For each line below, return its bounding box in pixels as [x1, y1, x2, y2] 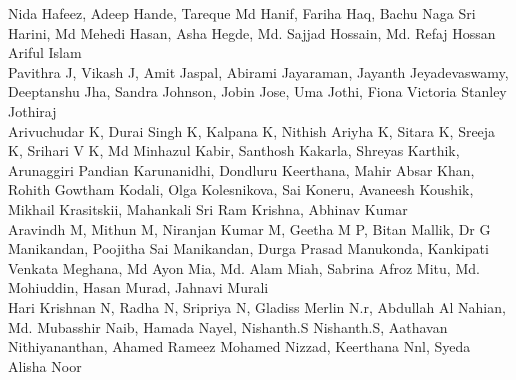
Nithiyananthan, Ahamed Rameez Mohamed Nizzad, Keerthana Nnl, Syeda [8, 336, 471, 357]
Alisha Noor [8, 355, 82, 376]
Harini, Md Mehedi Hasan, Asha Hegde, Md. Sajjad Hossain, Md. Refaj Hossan [8, 22, 496, 43]
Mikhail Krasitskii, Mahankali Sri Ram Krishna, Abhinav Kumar [8, 198, 408, 219]
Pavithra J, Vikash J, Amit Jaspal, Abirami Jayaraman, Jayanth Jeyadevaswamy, [8, 61, 509, 82]
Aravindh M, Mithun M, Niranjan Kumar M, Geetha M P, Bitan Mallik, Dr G [8, 218, 491, 239]
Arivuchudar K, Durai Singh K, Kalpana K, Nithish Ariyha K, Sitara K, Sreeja [8, 120, 496, 141]
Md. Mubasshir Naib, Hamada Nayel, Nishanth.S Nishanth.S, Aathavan [8, 316, 448, 337]
